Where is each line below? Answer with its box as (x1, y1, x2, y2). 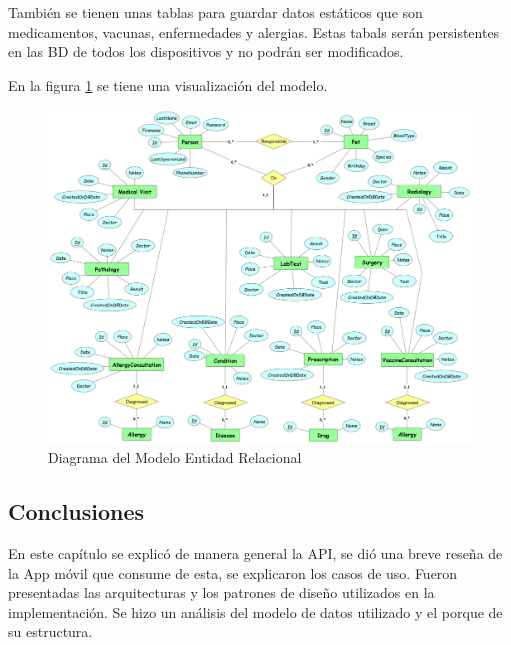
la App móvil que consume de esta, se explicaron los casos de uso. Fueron (8, 562, 458, 583)
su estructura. (8, 621, 93, 642)
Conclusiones (8, 496, 145, 527)
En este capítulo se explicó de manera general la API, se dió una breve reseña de (8, 542, 503, 563)
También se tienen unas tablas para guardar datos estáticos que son (8, 2, 423, 22)
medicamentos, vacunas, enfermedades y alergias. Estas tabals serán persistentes (8, 21, 500, 42)
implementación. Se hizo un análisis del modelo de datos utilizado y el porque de (8, 601, 503, 622)
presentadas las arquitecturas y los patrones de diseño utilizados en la (8, 582, 435, 603)
